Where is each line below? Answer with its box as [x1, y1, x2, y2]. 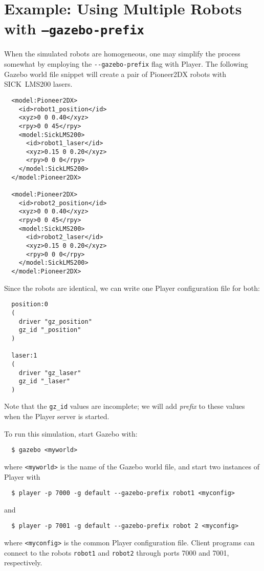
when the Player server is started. [4, 411, 109, 422]
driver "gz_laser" [18, 369, 81, 377]
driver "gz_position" [18, 318, 92, 325]
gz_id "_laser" [18, 378, 70, 385]
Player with [4, 471, 40, 482]
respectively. [4, 557, 42, 568]
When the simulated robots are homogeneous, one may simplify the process [4, 48, 240, 59]
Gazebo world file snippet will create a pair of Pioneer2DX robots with [4, 68, 227, 79]
